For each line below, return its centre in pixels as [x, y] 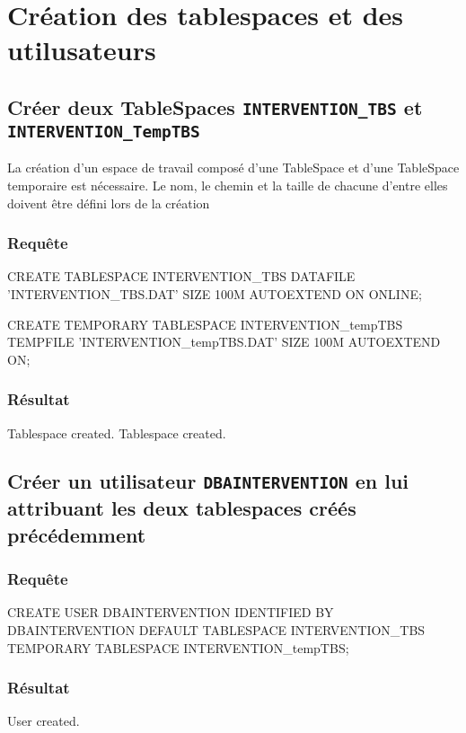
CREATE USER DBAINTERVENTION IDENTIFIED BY [171, 612]
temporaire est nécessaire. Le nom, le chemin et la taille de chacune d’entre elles [228, 185]
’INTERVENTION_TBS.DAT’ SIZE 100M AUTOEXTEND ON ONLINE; [215, 293]
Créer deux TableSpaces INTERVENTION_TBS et [215, 106]
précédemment [77, 534]
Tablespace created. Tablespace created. [117, 433]
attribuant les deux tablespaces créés [182, 508]
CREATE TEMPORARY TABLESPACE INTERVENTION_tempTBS [205, 324]
